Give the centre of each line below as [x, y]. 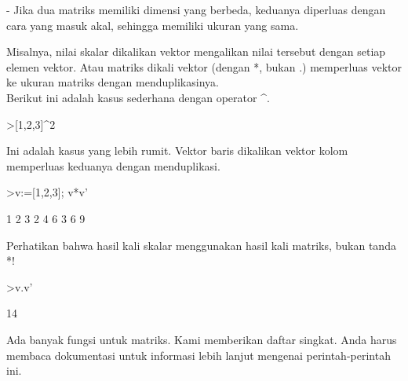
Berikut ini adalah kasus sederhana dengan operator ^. [138, 97]
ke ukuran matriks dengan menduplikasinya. [113, 82]
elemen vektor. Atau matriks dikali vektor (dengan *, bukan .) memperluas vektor [204, 66]
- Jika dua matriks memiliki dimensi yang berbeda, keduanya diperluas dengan [196, 9]
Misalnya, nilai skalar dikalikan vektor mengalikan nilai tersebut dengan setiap [196, 51]
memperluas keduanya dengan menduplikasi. [113, 165]
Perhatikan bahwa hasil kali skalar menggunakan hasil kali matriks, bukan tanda [201, 245]
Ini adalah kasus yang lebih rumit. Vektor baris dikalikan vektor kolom [177, 150]
